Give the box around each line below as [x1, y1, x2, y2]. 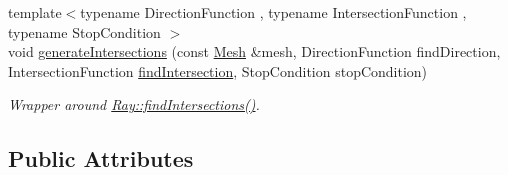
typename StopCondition [8, 21, 161, 42]
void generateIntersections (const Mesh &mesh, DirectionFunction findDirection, [8, 41, 501, 62]
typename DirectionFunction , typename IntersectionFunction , [80, 2, 467, 22]
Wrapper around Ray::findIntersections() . [8, 94, 260, 115]
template [8, 2, 62, 22]
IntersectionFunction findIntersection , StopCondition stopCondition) [8, 60, 428, 81]
